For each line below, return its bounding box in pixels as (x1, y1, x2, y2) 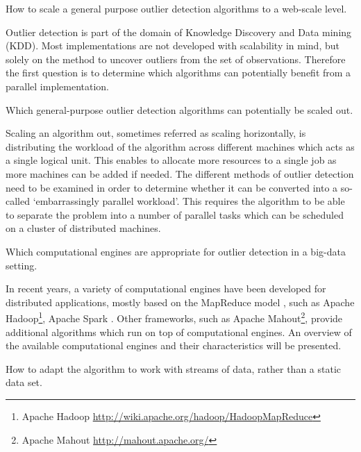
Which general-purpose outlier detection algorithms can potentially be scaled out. (6, 102, 353, 117)
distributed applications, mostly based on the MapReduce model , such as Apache (6, 294, 355, 309)
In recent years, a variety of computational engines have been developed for (6, 281, 326, 296)
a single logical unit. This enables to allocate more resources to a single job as (6, 153, 337, 167)
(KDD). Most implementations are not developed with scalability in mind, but (6, 38, 339, 53)
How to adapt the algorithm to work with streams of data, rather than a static (6, 361, 342, 376)
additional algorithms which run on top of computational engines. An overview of (6, 324, 352, 339)
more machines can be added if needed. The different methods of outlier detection (6, 166, 354, 181)
